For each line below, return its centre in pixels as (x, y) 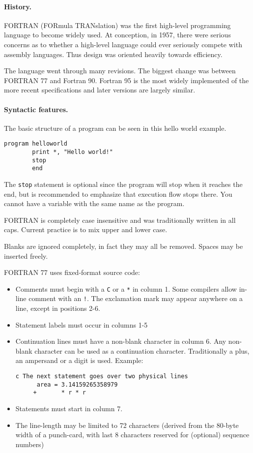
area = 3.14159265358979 (77, 384)
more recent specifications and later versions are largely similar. (100, 90)
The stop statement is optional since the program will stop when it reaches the (123, 184)
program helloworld (36, 144)
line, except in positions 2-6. (58, 308)
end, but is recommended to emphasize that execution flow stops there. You (118, 194)
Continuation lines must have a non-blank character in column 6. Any (121, 341)
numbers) (30, 444)
